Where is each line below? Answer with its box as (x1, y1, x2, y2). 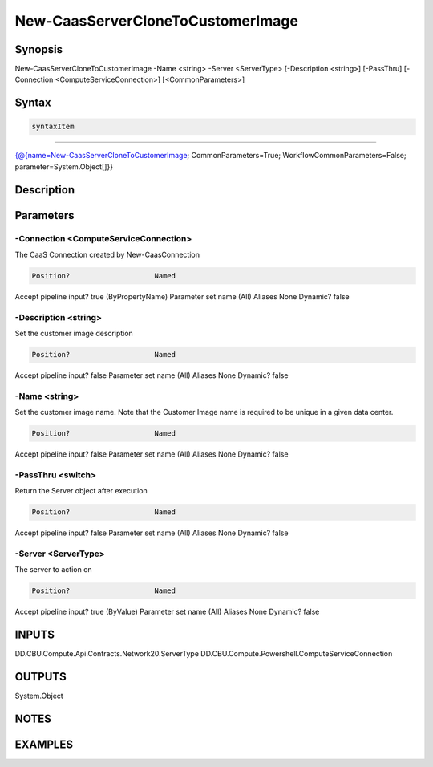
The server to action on (14, 565, 92, 574)
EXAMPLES (14, 738, 74, 752)
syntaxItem (31, 122, 75, 132)
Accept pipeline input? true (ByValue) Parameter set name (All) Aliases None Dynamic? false (14, 607, 320, 617)
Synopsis (14, 43, 63, 56)
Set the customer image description (14, 329, 134, 339)
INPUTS (14, 628, 55, 642)
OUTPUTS (14, 670, 67, 684)
